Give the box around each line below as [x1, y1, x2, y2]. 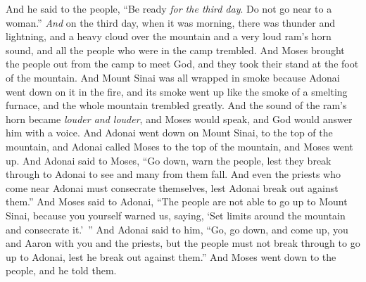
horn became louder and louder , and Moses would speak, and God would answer [6, 111, 353, 126]
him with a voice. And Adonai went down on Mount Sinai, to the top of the [6, 125, 333, 140]
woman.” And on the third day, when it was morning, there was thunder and [6, 15, 335, 30]
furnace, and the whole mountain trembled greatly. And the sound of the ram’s [6, 98, 347, 113]
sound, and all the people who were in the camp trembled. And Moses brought [6, 42, 345, 57]
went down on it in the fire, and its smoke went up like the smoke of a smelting [6, 84, 348, 98]
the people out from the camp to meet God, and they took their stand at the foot [6, 56, 359, 71]
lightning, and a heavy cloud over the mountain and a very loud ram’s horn [6, 29, 332, 44]
